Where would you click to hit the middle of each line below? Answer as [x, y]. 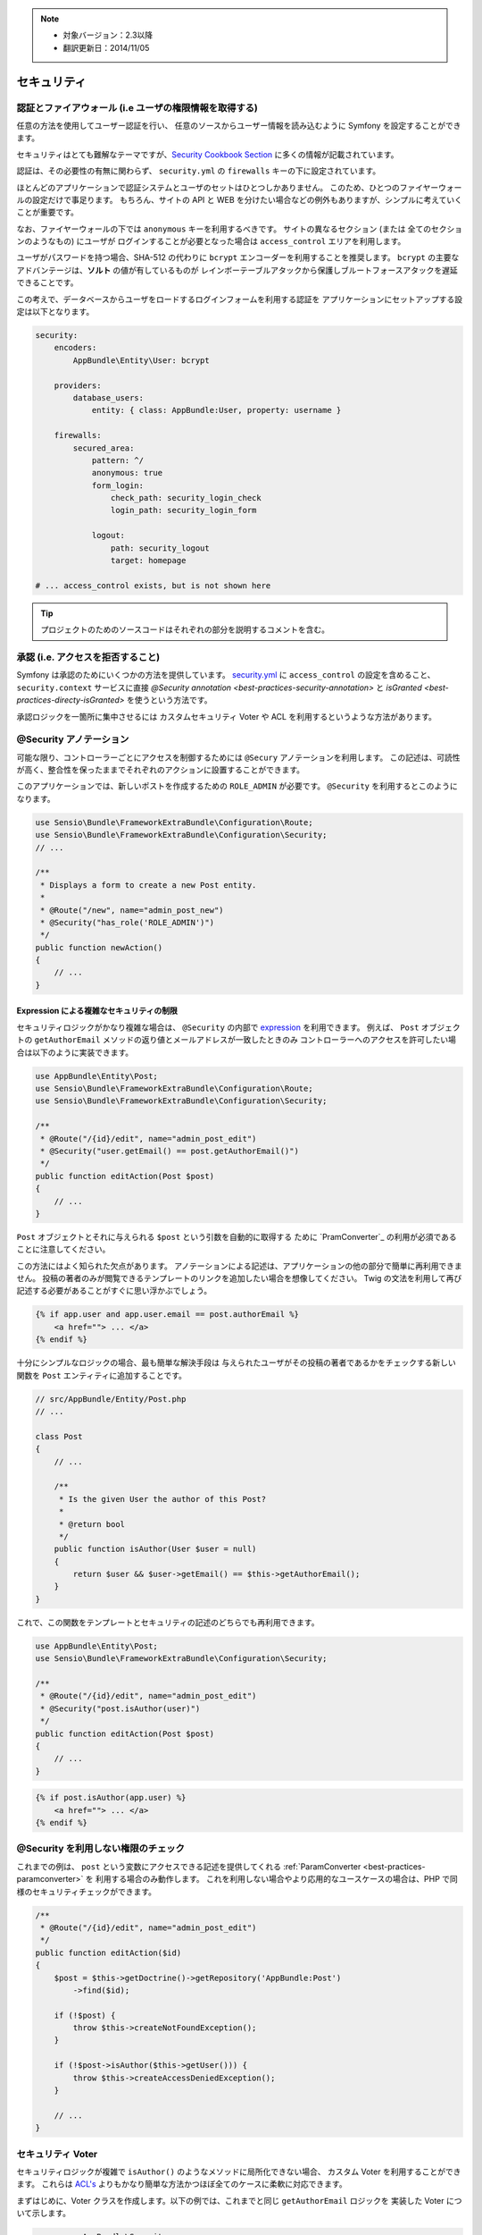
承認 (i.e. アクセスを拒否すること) [88, 657]
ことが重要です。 [48, 212]
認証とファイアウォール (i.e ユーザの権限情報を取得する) [137, 107]
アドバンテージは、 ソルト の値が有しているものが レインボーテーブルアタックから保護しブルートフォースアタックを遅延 [237, 270]
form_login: [118, 485]
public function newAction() [99, 947]
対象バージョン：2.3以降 [108, 35]
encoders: [75, 348]
